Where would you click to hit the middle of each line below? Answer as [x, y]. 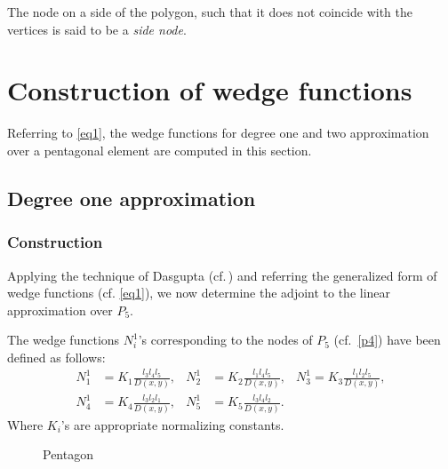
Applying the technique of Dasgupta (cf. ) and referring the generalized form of [222, 275]
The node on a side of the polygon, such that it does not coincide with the [210, 12]
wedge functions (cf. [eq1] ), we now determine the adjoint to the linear [199, 293]
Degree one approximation [132, 198]
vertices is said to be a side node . [97, 29]
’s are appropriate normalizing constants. [172, 424]
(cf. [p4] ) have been [387, 340]
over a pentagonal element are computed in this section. [160, 150]
